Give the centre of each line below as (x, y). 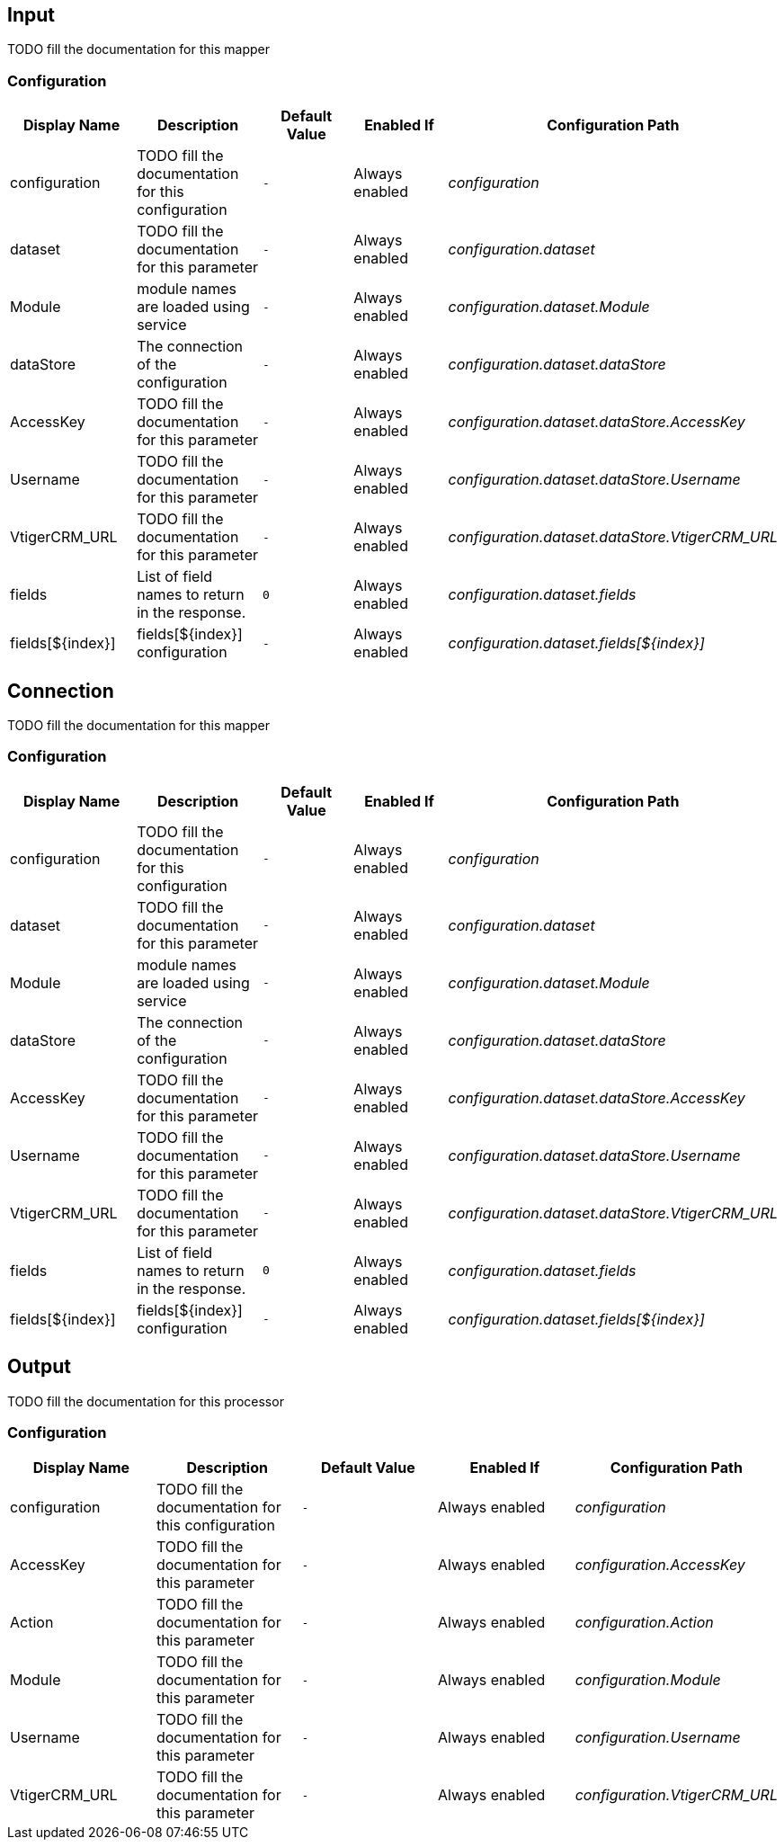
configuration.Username (658, 1738)
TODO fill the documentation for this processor (146, 1401)
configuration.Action (644, 1623)
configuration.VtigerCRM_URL (676, 1795)
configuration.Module (648, 1680)
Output (39, 1367)
